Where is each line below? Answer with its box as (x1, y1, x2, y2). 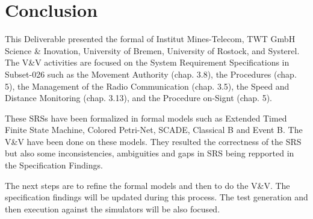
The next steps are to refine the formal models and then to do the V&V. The (5, 179, 290, 191)
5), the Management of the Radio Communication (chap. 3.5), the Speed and (5, 79, 290, 92)
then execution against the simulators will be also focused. (5, 202, 220, 215)
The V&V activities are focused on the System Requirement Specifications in (5, 56, 290, 69)
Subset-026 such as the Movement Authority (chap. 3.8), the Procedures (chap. (5, 67, 297, 80)
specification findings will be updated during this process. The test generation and (5, 191, 308, 203)
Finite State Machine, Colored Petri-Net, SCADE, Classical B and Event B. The (5, 123, 303, 136)
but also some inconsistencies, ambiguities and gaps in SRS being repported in (5, 147, 294, 159)
